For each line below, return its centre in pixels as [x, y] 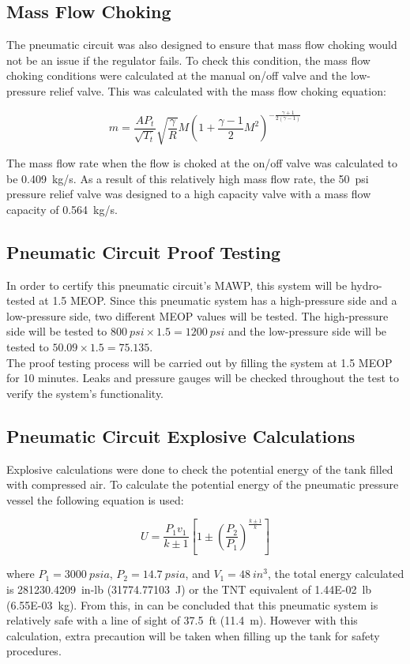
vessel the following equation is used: [95, 499]
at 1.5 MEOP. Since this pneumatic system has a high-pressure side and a [218, 300]
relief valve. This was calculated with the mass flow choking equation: [218, 90]
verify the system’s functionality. [85, 393]
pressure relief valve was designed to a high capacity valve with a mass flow [189, 194]
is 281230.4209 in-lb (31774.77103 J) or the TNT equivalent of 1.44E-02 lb [189, 589]
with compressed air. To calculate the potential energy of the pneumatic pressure [203, 484]
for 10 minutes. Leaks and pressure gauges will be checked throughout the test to [203, 378]
